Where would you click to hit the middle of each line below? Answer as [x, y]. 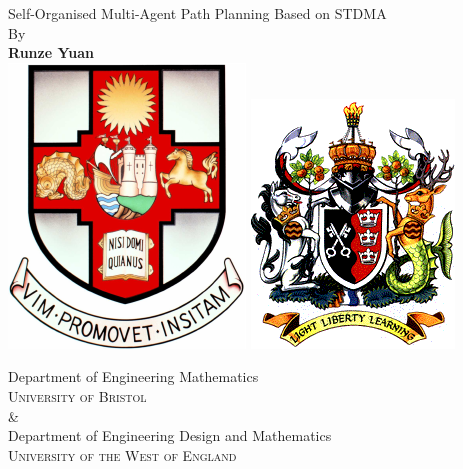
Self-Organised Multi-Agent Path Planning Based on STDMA [197, 13]
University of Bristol [77, 395]
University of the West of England [122, 454]
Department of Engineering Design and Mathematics [170, 435]
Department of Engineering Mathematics [133, 376]
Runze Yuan [51, 52]
